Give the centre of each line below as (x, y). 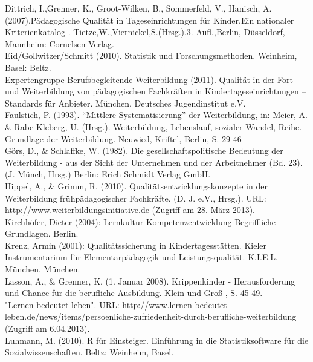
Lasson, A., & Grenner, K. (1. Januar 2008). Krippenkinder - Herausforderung (150, 281)
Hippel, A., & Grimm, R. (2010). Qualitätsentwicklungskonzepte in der (136, 186)
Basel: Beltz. (28, 67)
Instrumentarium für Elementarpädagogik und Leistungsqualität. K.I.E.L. (141, 257)
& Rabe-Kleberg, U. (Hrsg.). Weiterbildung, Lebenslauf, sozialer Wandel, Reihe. (153, 126)
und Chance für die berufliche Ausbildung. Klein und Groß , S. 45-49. (134, 293)
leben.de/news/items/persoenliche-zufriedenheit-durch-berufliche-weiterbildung (151, 316)
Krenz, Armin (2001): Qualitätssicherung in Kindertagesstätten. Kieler (136, 245)
